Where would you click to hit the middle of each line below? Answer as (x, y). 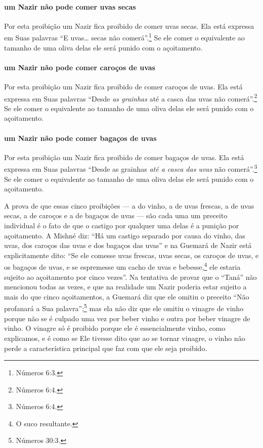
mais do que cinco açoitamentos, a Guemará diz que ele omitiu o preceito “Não (127, 296)
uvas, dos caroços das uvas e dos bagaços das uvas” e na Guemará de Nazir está (128, 245)
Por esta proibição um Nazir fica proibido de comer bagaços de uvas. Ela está (124, 157)
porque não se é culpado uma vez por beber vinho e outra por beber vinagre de (127, 318)
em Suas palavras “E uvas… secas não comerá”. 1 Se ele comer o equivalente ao (124, 37)
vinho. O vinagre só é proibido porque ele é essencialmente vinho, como (115, 328)
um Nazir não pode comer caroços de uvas (80, 67)
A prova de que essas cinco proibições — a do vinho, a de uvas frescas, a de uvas (129, 205)
